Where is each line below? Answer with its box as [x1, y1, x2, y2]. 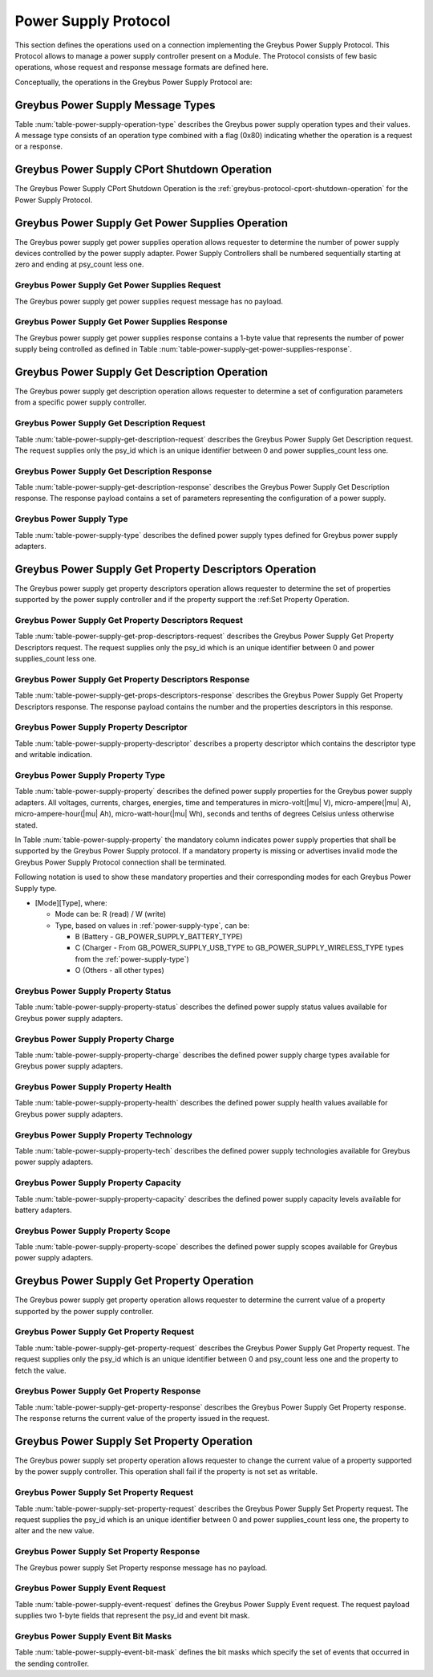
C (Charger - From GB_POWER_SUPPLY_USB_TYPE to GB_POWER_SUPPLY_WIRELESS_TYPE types [75, 943, 404, 953]
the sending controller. [14, 1659, 90, 1668]
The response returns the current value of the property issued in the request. [14, 1414, 270, 1423]
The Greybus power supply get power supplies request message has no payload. [14, 296, 284, 306]
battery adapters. [14, 1205, 72, 1215]
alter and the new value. [14, 1526, 95, 1536]
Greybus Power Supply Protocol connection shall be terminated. [14, 857, 227, 867]
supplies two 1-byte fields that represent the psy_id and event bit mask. [14, 1610, 250, 1621]
